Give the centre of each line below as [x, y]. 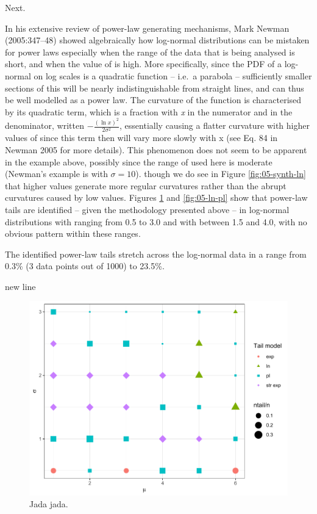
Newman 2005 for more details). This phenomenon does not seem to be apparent [156, 149]
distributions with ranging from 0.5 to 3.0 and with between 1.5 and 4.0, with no [156, 221]
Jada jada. [49, 504]
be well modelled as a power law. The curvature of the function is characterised [153, 100]
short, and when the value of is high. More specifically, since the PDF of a [144, 64]
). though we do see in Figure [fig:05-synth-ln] [221, 174]
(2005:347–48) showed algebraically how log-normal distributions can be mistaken [157, 40]
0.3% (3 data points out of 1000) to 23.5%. [85, 266]
